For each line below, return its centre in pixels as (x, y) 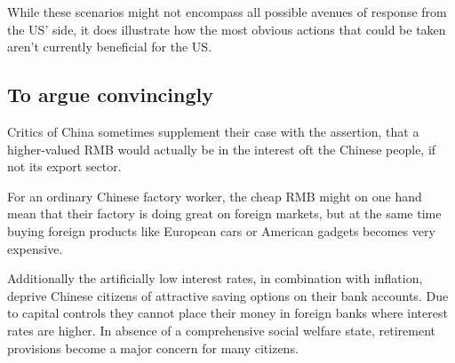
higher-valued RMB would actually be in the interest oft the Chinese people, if (222, 149)
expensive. (35, 248)
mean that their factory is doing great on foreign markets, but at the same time (224, 213)
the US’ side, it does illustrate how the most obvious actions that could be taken (227, 29)
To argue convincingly (110, 95)
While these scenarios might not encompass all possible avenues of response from (227, 12)
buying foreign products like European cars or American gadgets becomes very (221, 230)
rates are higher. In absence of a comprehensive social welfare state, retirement (222, 330)
